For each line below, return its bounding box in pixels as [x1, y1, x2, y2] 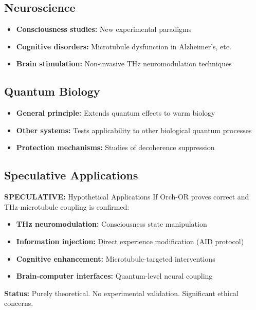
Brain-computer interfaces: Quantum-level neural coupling [16, 270, 213, 281]
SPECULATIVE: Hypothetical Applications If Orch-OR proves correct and [4, 191, 249, 202]
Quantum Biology [4, 83, 100, 99]
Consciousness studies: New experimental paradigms [16, 24, 192, 34]
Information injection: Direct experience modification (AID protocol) [16, 235, 244, 246]
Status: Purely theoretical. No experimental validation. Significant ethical [4, 287, 239, 298]
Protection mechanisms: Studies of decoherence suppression [16, 142, 215, 153]
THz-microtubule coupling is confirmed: [4, 201, 130, 212]
